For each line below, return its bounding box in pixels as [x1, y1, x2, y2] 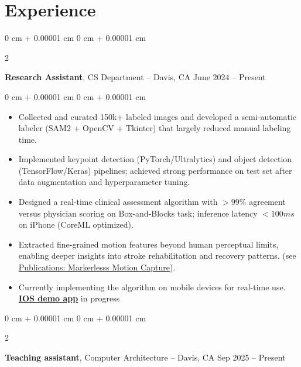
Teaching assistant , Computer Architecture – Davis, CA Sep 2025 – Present [5, 351, 286, 363]
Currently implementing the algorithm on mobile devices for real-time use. [18, 280, 286, 293]
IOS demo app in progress [18, 292, 120, 304]
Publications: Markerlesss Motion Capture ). [18, 261, 176, 273]
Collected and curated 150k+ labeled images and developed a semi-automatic [18, 110, 297, 122]
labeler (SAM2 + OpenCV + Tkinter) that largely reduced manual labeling [18, 122, 291, 134]
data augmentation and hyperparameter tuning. [18, 176, 190, 188]
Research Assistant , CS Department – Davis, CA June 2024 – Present [5, 71, 266, 83]
